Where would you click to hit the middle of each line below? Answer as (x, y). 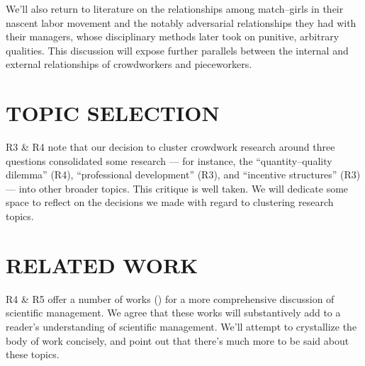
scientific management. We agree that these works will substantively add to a (173, 313)
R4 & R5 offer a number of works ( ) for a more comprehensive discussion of (170, 298)
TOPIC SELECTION (113, 113)
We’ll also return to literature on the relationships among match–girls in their (175, 8)
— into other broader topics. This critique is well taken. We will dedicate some (177, 188)
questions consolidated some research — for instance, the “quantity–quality (169, 160)
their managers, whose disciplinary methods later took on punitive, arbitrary (173, 36)
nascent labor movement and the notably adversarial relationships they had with (181, 22)
